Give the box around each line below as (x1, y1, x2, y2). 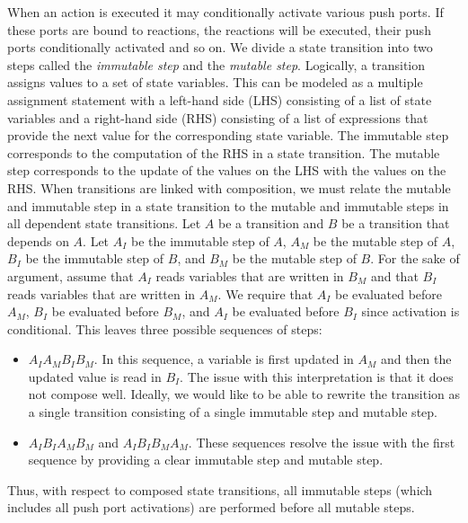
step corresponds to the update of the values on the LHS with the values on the (7, 161, 446, 180)
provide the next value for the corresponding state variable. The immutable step (7, 126, 449, 145)
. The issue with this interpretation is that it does (180, 367, 454, 386)
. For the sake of (370, 249, 460, 268)
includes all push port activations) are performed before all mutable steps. (7, 498, 415, 517)
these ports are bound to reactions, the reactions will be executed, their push (7, 20, 431, 39)
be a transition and (217, 214, 324, 233)
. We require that (217, 284, 313, 303)
